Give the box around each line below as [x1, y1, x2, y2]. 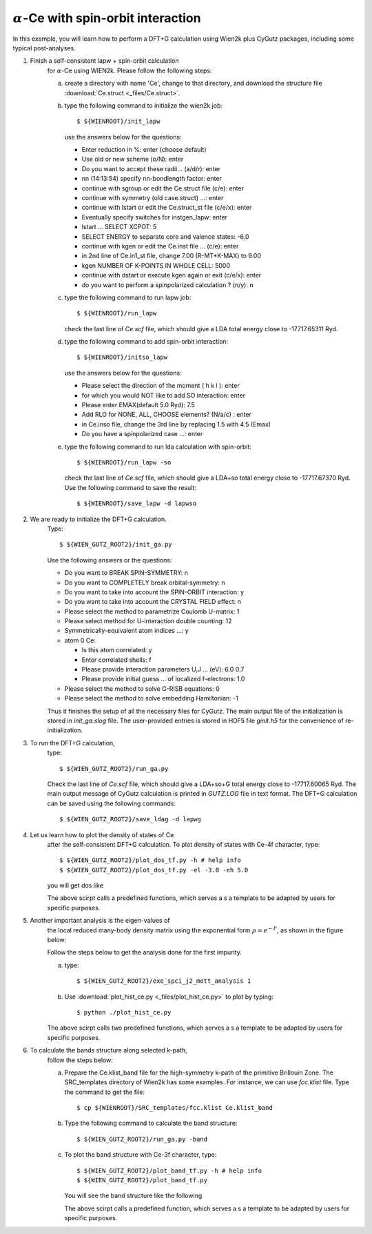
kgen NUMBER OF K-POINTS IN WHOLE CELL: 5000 [81, 261, 231, 269]
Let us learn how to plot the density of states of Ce [30, 830, 174, 839]
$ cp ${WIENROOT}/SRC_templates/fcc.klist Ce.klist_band [76, 1104, 273, 1112]
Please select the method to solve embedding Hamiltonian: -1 [64, 694, 239, 703]
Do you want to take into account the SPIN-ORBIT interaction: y [64, 587, 245, 596]
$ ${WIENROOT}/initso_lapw [76, 353, 168, 362]
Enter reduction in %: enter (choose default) [81, 146, 207, 154]
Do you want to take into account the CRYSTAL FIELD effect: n [64, 598, 241, 606]
